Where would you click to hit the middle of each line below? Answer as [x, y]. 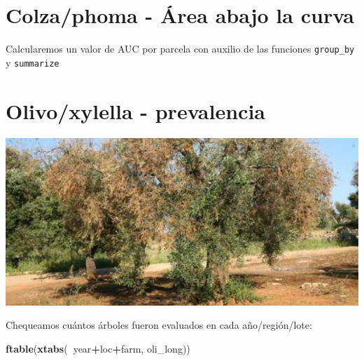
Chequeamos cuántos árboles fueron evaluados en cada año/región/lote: [159, 325]
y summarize [33, 62]
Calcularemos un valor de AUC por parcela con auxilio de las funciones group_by [180, 49]
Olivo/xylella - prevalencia [135, 110]
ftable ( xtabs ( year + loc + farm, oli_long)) [98, 348]
